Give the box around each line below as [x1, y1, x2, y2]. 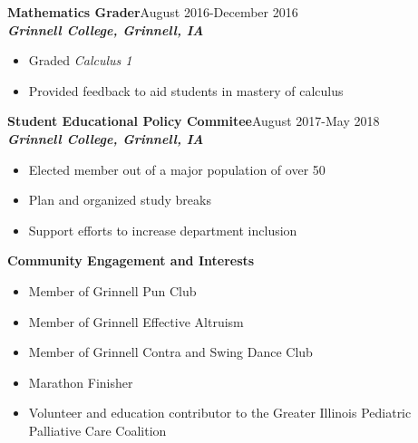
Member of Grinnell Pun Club [28, 281, 197, 300]
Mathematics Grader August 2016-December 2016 [7, 3, 298, 21]
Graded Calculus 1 [28, 51, 132, 70]
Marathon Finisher [28, 372, 133, 391]
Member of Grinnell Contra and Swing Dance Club [28, 342, 313, 361]
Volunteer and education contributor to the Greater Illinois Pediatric [28, 403, 412, 422]
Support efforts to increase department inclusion [28, 220, 297, 239]
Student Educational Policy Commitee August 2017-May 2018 [7, 111, 380, 130]
